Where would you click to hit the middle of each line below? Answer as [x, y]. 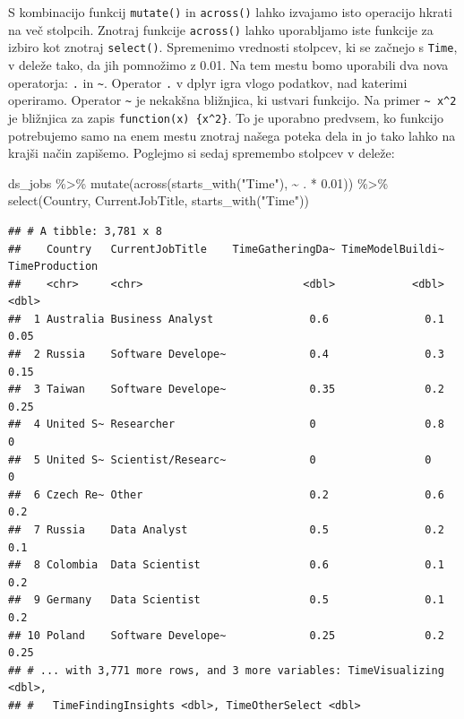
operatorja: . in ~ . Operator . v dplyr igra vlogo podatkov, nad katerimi [208, 82]
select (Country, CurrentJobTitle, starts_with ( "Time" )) [159, 200]
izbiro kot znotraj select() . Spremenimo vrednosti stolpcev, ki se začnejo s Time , [233, 47]
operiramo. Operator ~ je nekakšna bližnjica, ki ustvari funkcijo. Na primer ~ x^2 [232, 100]
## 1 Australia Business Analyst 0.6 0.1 [226, 319]
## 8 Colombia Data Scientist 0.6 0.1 [226, 565]
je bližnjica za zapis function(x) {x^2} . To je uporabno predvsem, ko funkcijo [226, 117]
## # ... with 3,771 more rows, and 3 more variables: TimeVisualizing [226, 670]
